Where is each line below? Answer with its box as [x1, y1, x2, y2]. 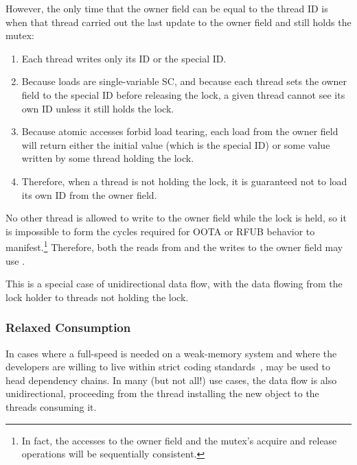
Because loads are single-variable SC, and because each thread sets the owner [21, 74, 347, 88]
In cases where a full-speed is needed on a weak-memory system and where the [5, 346, 337, 360]
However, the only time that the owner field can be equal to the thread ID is [5, 1, 328, 15]
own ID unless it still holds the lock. [21, 101, 174, 115]
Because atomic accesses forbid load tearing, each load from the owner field [21, 124, 338, 139]
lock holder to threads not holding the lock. [5, 289, 189, 304]
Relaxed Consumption [5, 319, 131, 336]
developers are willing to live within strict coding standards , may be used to [5, 359, 331, 374]
